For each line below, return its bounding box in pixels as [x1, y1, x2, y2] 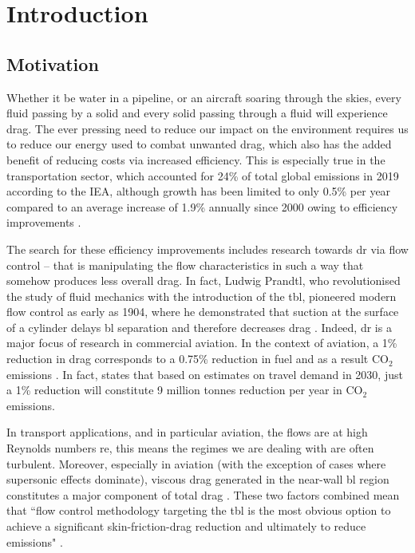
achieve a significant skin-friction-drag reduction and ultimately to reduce [6, 518, 366, 535]
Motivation [6, 51, 99, 76]
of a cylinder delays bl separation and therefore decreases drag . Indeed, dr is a [6, 318, 392, 335]
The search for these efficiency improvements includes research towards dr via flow [6, 240, 409, 257]
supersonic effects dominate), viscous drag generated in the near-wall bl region [6, 471, 389, 488]
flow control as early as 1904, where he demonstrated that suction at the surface [6, 303, 399, 320]
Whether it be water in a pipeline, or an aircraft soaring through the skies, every [6, 89, 401, 105]
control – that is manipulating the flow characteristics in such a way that [6, 256, 364, 273]
